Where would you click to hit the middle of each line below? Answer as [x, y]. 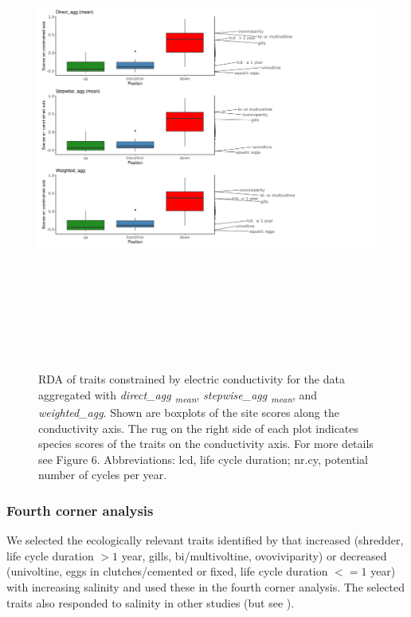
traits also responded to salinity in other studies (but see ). [151, 602]
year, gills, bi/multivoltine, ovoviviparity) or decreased [254, 555]
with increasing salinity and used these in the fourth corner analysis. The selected [206, 587]
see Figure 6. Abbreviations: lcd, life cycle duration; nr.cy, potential [203, 459]
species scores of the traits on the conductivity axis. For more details [206, 444]
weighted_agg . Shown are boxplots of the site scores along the [189, 413]
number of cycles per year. [103, 475]
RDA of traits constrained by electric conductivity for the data [192, 379]
